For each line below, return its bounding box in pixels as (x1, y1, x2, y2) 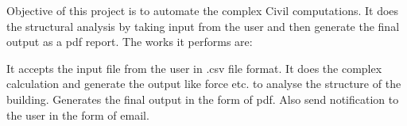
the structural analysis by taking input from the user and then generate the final (6, 17, 400, 34)
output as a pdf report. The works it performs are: (6, 33, 253, 50)
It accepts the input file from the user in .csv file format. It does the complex (6, 59, 382, 76)
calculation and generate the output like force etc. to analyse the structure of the (6, 75, 401, 92)
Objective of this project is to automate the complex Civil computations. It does (6, 2, 399, 18)
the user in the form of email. (6, 106, 149, 123)
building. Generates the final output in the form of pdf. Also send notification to (6, 90, 399, 107)
